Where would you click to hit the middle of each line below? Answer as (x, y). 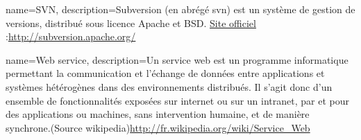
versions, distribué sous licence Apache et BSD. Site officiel (131, 23)
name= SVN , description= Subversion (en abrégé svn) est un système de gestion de (180, 9)
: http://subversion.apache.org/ (71, 36)
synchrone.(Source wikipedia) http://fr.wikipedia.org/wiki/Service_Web (158, 127)
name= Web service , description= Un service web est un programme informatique (177, 59)
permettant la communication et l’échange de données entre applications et (165, 73)
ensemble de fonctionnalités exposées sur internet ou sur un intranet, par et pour (177, 100)
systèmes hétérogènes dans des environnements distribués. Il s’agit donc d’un (169, 86)
